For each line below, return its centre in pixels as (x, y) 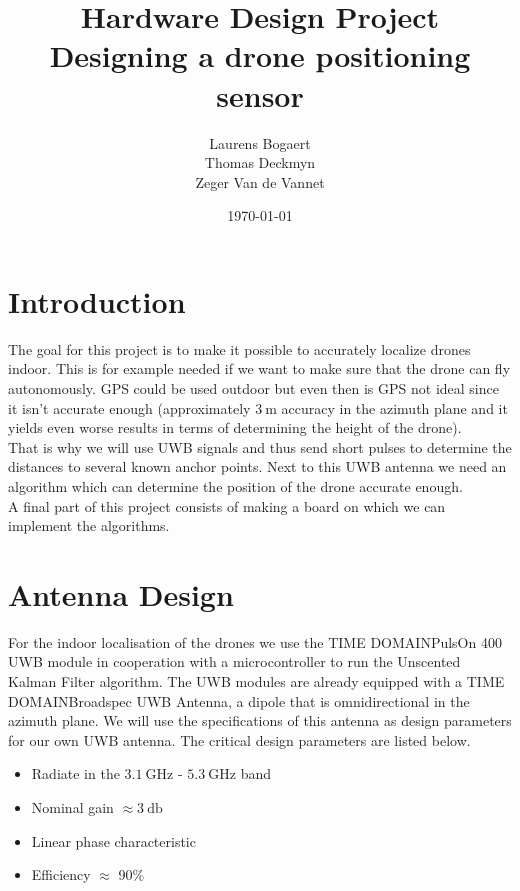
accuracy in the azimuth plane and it (394, 407)
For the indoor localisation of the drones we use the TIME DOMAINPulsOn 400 (255, 641)
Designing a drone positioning (260, 55)
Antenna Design (121, 593)
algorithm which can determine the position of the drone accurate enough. (235, 485)
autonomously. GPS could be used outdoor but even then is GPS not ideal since (253, 388)
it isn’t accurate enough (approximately (129, 407)
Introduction (97, 300)
